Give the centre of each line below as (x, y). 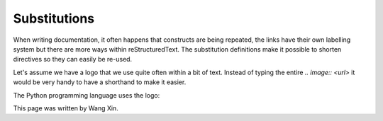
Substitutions (54, 18)
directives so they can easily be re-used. (73, 59)
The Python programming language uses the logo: (87, 95)
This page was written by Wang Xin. (66, 108)
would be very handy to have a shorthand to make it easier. (100, 82)
